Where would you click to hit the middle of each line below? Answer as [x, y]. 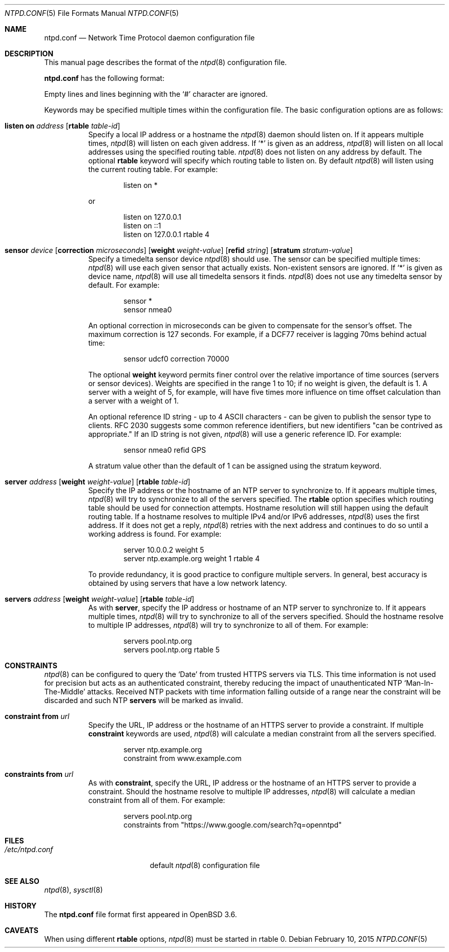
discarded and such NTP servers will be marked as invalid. [144, 700]
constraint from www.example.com [183, 758]
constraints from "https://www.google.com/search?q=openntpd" [233, 825]
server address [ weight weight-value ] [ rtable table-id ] [98, 482]
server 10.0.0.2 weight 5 [164, 550]
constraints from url [39, 774]
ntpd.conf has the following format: [104, 78]
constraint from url [37, 716]
